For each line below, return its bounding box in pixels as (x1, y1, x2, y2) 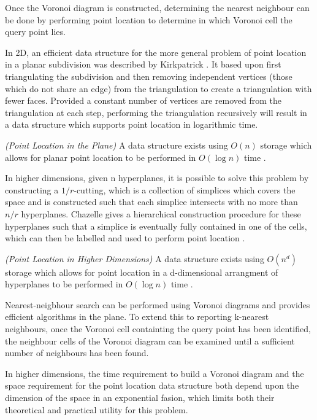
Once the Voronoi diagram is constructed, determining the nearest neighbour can (5, 1, 310, 14)
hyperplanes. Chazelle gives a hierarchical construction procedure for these (21, 207, 301, 220)
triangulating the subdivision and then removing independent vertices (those (5, 69, 292, 82)
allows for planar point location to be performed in (5, 150, 196, 163)
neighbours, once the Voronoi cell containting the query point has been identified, (5, 322, 311, 335)
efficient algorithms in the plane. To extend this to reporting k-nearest (5, 310, 269, 323)
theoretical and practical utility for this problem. (5, 403, 188, 416)
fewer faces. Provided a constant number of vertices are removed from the (5, 94, 281, 107)
